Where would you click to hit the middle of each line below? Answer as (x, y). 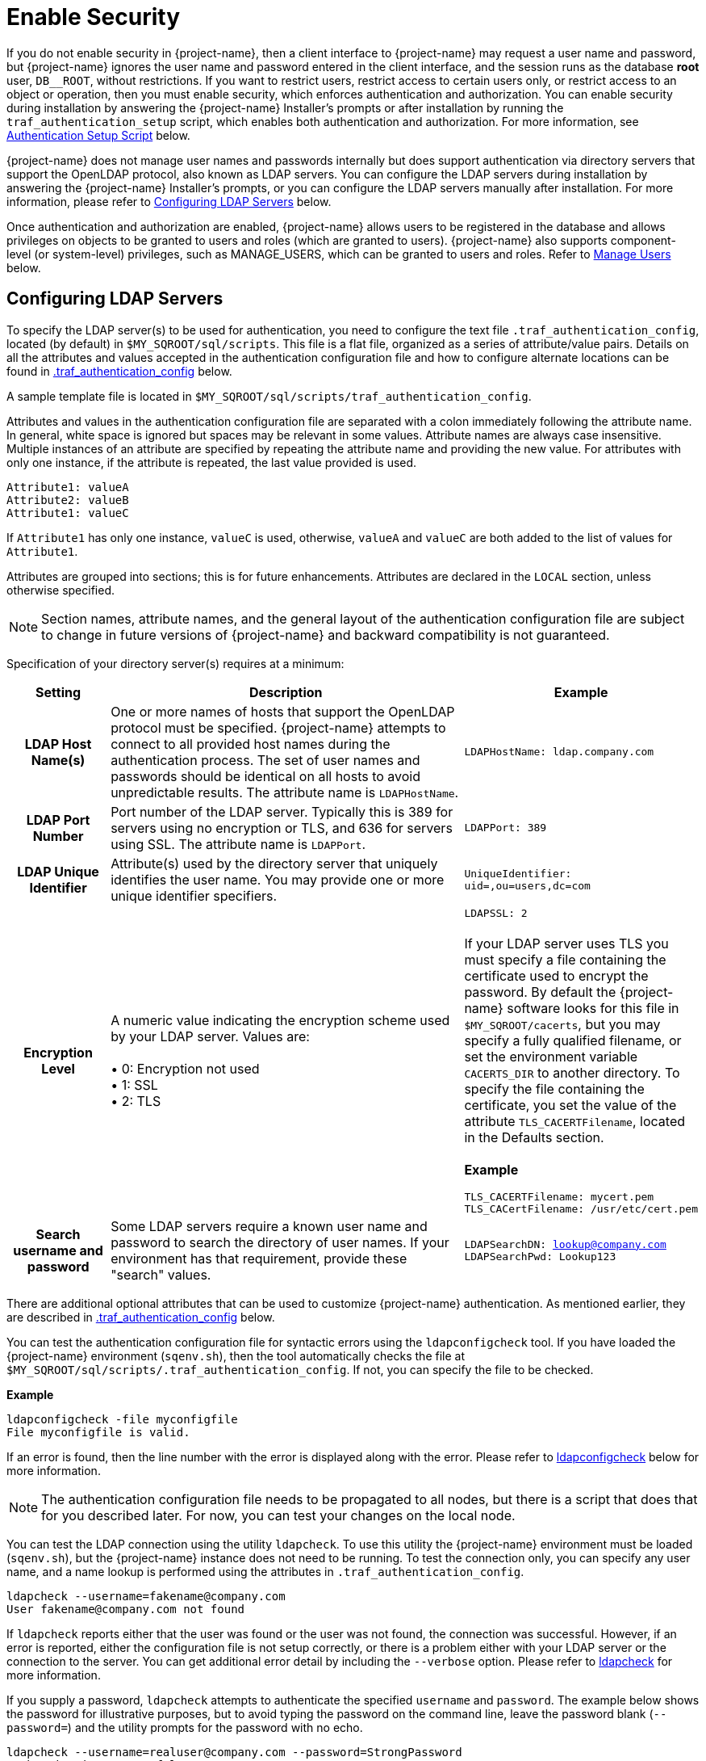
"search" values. (161, 1274)
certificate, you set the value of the (570, 1105)
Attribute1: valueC (68, 513)
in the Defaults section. (534, 1137)
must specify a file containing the (565, 959)
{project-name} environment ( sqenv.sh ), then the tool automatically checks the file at (236, 1355)
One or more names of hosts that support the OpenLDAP (283, 711)
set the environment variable (551, 1056)
